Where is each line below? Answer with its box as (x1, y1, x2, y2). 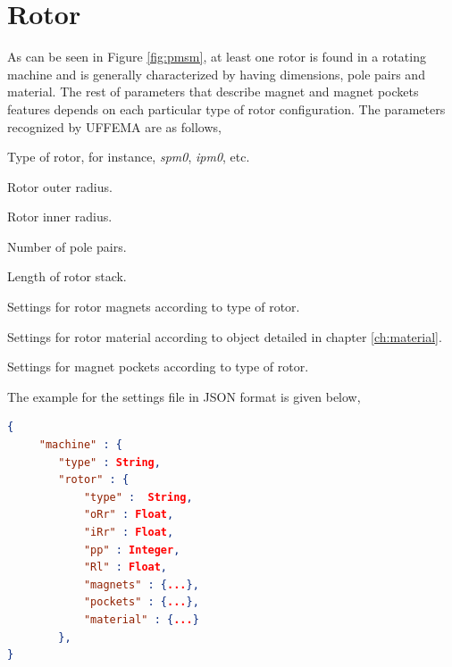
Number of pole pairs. (7, 237, 127, 255)
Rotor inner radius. (7, 207, 113, 226)
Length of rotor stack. (7, 267, 127, 286)
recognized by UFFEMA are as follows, (7, 117, 222, 136)
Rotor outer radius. (7, 177, 113, 196)
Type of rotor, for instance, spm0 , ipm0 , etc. (7, 147, 250, 166)
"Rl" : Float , (83, 561, 168, 574)
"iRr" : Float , (83, 526, 174, 538)
